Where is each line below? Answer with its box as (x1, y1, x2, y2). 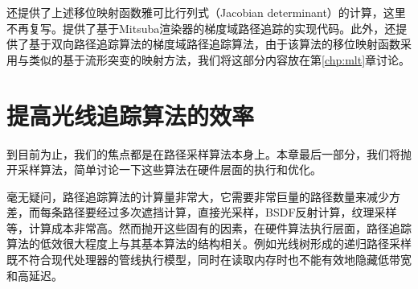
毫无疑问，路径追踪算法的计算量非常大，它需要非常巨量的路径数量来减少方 (6, 188, 400, 204)
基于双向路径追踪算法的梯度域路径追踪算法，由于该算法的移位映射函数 (28, 35, 400, 52)
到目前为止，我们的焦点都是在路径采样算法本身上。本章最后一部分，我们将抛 (6, 145, 412, 162)
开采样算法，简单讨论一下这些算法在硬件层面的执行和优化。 (6, 161, 322, 178)
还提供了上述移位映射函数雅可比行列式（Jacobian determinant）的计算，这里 (6, 4, 406, 20)
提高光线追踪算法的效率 (6, 98, 255, 131)
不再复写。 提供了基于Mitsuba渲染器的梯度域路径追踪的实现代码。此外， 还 (6, 19, 396, 36)
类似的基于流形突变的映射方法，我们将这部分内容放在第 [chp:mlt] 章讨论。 (29, 51, 411, 68)
